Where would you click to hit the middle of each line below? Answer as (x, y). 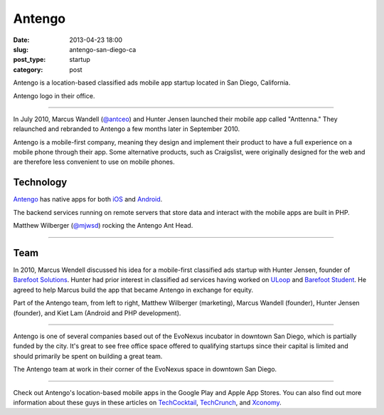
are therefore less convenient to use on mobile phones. (94, 162)
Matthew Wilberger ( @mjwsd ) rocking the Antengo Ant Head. (103, 226)
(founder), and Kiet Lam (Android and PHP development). (97, 312)
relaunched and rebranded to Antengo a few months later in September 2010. (127, 129)
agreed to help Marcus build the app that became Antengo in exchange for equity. (133, 290)
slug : (21, 49)
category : (28, 69)
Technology (40, 183)
